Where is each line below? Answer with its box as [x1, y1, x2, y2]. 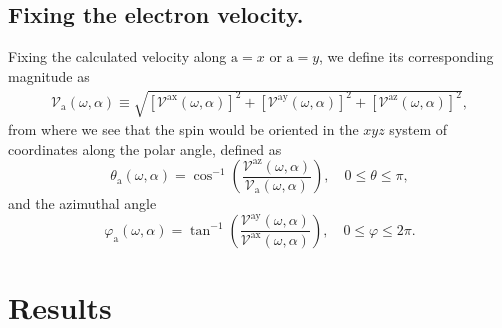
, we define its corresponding [319, 46, 494, 67]
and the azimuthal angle [8, 193, 157, 214]
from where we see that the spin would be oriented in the [8, 118, 359, 139]
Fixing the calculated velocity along [8, 46, 227, 67]
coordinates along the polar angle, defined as [8, 138, 282, 159]
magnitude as [8, 65, 90, 86]
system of [389, 118, 448, 139]
